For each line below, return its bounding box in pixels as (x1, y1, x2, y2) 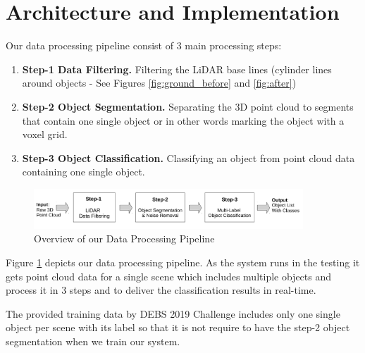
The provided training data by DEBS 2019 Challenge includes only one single (6, 306, 340, 321)
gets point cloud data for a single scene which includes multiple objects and (6, 268, 332, 283)
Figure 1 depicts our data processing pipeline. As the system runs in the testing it (6, 255, 360, 270)
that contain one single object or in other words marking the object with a (22, 113, 345, 128)
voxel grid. (22, 127, 68, 142)
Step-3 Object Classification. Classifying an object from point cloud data (22, 150, 355, 165)
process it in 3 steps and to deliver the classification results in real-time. (6, 283, 316, 297)
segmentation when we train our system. (6, 334, 180, 349)
